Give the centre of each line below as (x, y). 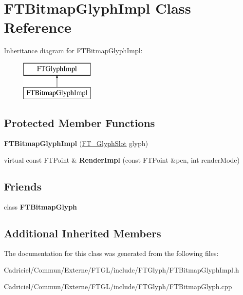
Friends (23, 186)
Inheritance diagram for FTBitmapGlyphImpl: (73, 51)
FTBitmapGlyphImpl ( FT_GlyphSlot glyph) (76, 143)
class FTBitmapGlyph (41, 206)
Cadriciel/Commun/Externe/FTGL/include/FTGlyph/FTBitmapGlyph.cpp (118, 286)
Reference (38, 27)
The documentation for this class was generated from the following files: (111, 253)
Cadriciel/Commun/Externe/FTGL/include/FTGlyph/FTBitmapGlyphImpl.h (121, 270)
